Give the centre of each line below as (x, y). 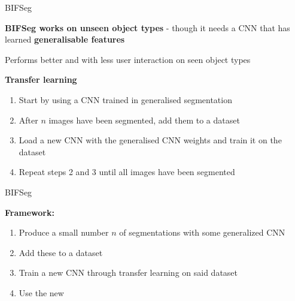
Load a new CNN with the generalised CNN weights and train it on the (150, 140)
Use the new (41, 292)
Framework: (30, 212)
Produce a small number (64, 232)
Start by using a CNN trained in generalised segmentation (125, 99)
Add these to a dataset (61, 252)
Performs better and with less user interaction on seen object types (128, 59)
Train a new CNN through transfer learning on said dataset (128, 273)
